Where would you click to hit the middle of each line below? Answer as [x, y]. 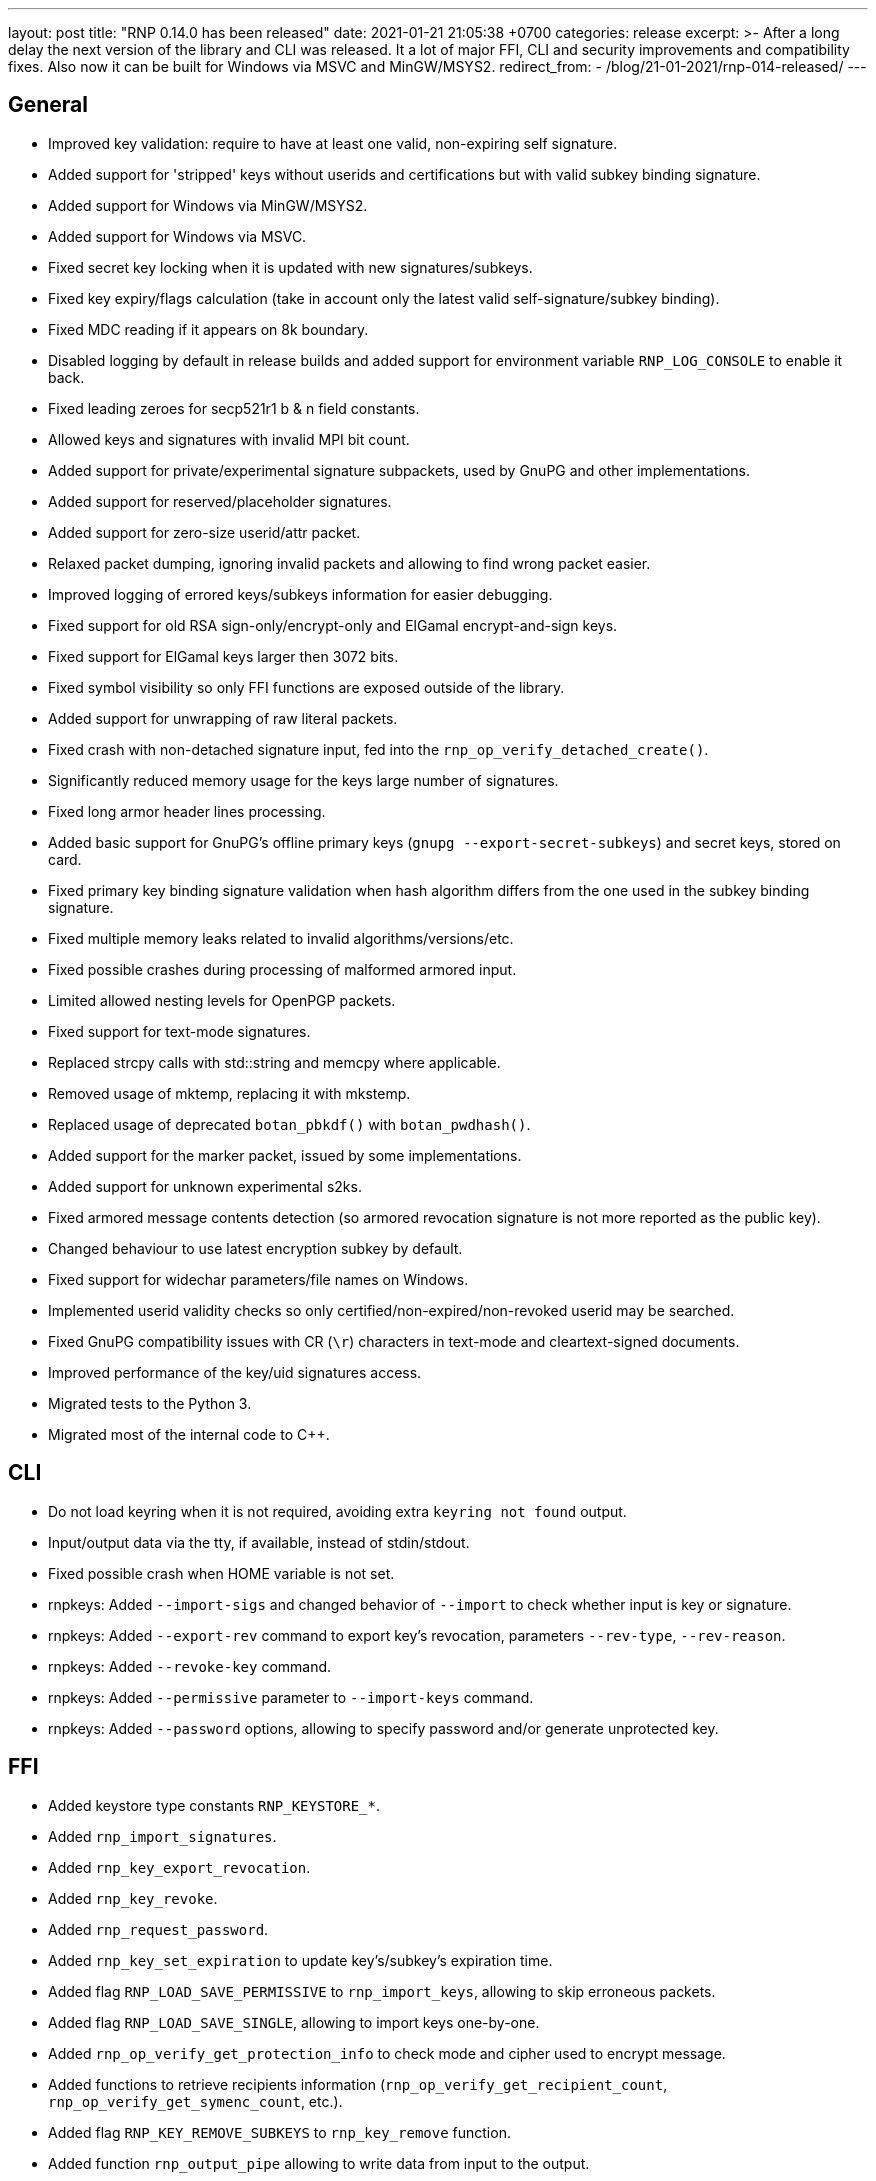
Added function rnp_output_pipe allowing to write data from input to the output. [319, 2163]
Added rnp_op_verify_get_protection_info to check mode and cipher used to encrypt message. [387, 2053]
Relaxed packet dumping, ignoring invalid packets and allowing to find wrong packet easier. [349, 563]
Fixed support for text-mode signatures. [179, 1031]
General [48, 105]
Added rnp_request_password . [158, 1929]
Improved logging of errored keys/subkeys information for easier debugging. [300, 594]
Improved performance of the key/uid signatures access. [235, 1372]
